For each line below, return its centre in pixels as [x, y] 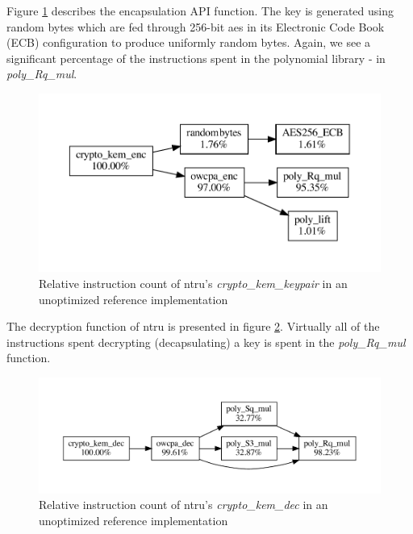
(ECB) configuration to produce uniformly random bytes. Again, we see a [189, 42]
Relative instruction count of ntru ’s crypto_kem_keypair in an [193, 284]
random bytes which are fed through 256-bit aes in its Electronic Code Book [196, 26]
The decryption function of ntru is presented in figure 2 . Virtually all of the [193, 326]
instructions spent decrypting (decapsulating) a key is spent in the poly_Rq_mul [206, 342]
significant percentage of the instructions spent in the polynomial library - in [196, 58]
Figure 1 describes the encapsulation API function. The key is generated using [200, 10]
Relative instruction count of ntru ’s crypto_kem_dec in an [184, 505]
